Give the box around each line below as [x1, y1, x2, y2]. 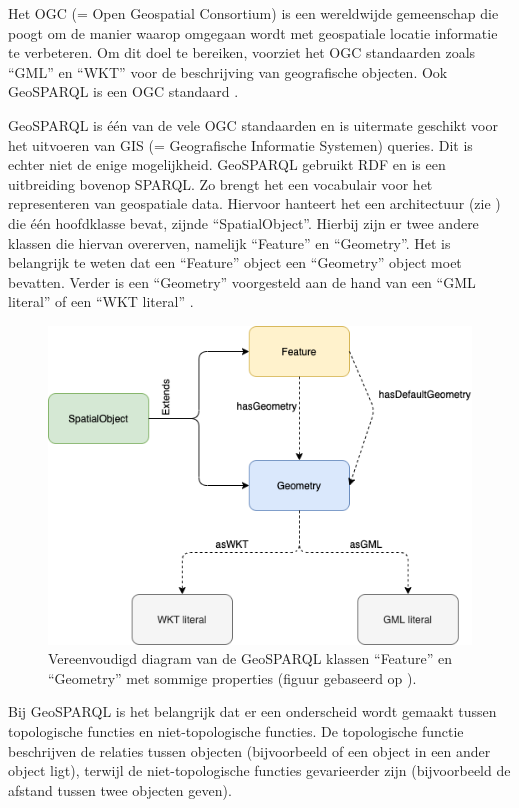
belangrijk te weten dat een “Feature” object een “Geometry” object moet [8, 252, 462, 273]
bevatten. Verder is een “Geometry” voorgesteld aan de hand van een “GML [8, 271, 476, 292]
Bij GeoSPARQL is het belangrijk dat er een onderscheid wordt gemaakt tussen [8, 701, 497, 722]
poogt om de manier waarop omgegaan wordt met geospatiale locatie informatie [8, 22, 498, 43]
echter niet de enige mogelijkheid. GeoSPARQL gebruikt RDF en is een [8, 154, 446, 175]
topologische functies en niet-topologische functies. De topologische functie [8, 720, 464, 741]
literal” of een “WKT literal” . [8, 291, 194, 312]
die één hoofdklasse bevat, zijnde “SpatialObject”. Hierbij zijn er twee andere [8, 212, 479, 233]
